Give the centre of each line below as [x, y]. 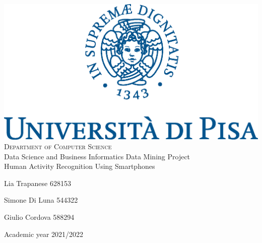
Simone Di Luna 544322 [41, 200]
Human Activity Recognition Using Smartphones [80, 166]
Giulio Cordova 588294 [39, 217]
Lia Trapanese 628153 [38, 183]
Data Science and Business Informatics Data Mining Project [97, 156]
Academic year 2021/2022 [44, 234]
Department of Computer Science [58, 146]
